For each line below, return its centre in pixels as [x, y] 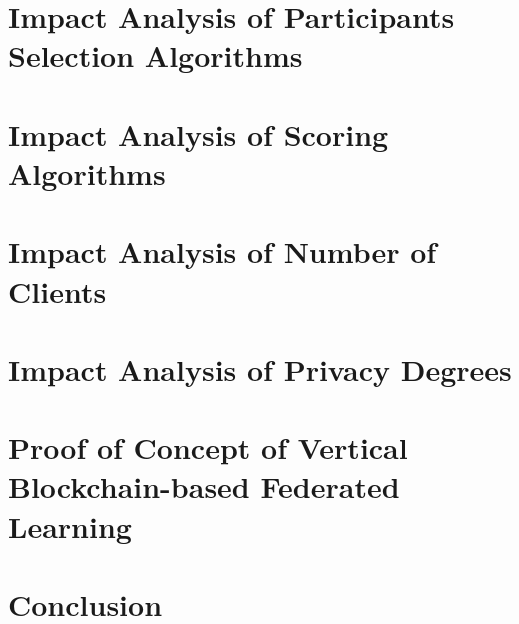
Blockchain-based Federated [204, 486]
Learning [70, 525]
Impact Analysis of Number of [222, 251]
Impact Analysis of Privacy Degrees [260, 368]
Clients [57, 290]
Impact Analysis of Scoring [198, 133]
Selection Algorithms [155, 55]
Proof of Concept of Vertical [208, 447]
